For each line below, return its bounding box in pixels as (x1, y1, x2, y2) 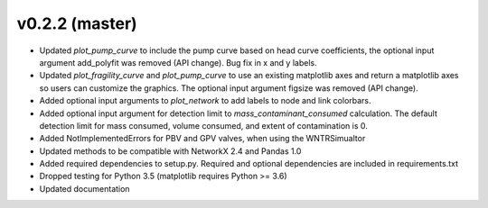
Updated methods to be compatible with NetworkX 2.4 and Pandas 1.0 (39, 145, 302, 157)
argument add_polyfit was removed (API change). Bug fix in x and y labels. (39, 57, 317, 68)
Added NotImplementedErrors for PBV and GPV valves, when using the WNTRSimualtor (39, 133, 366, 144)
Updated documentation (39, 183, 130, 194)
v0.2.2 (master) (16, 14, 137, 33)
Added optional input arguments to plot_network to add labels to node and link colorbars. (39, 95, 371, 106)
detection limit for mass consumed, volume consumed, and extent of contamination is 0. (39, 120, 368, 131)
